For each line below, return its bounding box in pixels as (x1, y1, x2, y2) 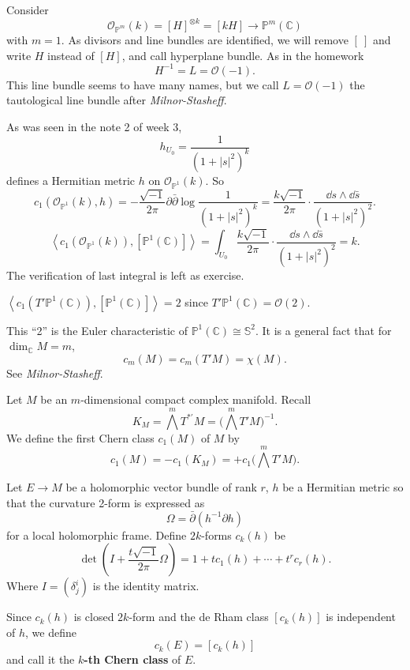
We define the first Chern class (6, 429, 155, 446)
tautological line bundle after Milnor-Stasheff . (6, 92, 227, 108)
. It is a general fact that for (255, 322, 392, 338)
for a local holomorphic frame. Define (6, 526, 187, 543)
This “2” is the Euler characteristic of (6, 322, 188, 338)
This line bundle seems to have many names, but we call (6, 76, 279, 92)
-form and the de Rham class (129, 608, 269, 625)
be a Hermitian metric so (282, 479, 404, 495)
